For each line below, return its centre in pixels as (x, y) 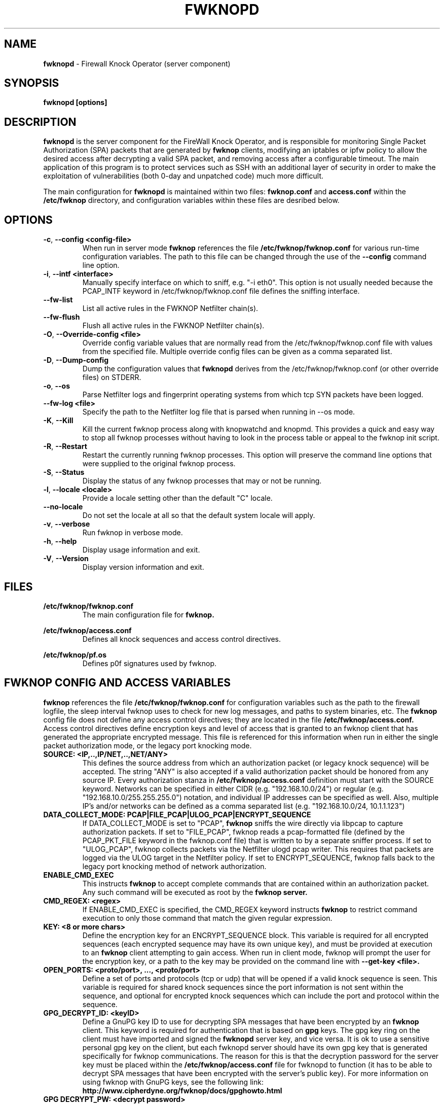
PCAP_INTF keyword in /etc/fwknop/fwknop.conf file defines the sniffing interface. (221, 291)
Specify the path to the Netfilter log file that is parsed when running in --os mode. (219, 412)
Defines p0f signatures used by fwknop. (150, 663)
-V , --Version (66, 559)
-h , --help (60, 541)
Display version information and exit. (143, 567)
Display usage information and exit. (141, 550)
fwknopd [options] (75, 102)
